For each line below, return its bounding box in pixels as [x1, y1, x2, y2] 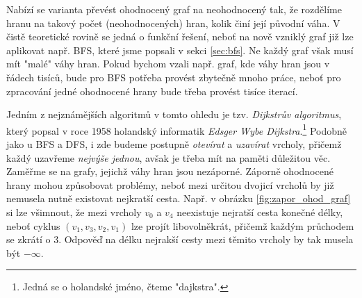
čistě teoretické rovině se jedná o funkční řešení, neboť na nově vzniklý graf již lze [6, 29, 354, 44]
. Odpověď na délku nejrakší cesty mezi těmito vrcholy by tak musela [58, 232, 354, 247]
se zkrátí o [6, 232, 51, 247]
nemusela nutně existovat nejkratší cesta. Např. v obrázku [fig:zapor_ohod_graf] [6, 191, 351, 206]
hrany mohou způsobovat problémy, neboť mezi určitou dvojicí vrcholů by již [6, 177, 334, 192]
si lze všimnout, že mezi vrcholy [6, 204, 142, 219]
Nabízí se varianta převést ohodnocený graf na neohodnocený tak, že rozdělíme [6, 2, 342, 16]
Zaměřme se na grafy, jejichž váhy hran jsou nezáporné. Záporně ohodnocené [6, 164, 334, 179]
